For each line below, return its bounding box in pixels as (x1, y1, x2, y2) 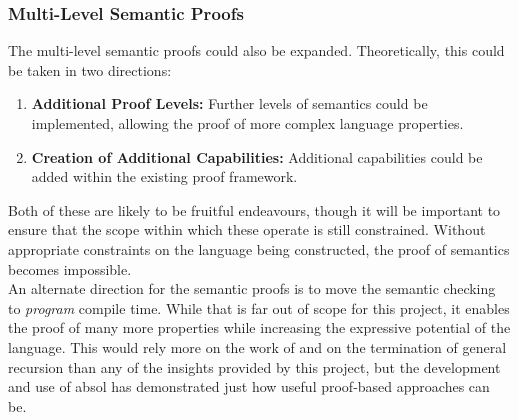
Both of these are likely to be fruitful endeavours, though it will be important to (8, 199, 501, 220)
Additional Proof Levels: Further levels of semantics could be (31, 93, 428, 114)
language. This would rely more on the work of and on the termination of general (8, 336, 507, 357)
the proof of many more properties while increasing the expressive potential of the (8, 317, 511, 338)
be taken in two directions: (8, 59, 172, 80)
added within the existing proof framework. (31, 166, 298, 187)
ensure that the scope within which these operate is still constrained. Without (8, 219, 486, 240)
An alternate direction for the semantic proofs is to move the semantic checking (8, 278, 496, 299)
